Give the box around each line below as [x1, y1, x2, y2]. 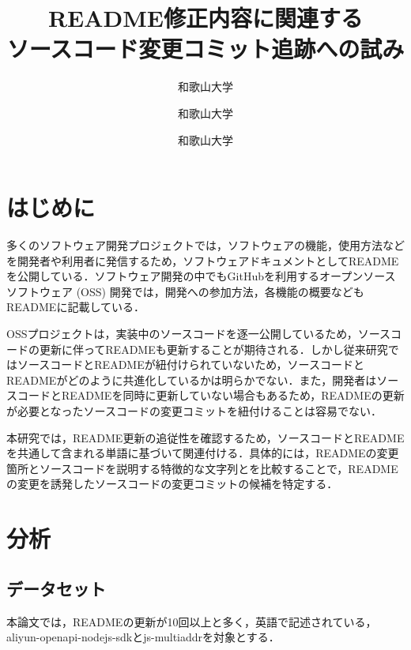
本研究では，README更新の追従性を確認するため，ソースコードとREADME [6, 429, 405, 445]
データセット [6, 576, 106, 600]
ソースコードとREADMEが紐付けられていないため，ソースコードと [17, 356, 364, 373]
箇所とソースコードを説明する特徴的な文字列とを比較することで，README [6, 460, 398, 476]
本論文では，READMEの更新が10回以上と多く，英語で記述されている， [6, 613, 377, 629]
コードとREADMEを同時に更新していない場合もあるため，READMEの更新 [17, 387, 405, 404]
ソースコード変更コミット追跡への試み [6, 32, 405, 65]
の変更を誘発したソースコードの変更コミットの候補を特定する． [6, 475, 338, 492]
